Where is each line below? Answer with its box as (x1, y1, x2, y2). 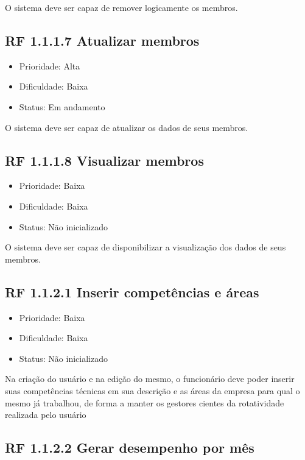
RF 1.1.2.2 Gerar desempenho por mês (5, 438, 254, 457)
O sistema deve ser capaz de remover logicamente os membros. (5, 1, 238, 13)
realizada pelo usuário (5, 408, 86, 421)
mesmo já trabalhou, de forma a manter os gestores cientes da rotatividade (5, 396, 284, 409)
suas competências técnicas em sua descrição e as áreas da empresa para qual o (5, 384, 300, 397)
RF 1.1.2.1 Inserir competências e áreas (5, 282, 259, 301)
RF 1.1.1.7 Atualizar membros (5, 30, 200, 49)
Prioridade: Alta (19, 59, 80, 72)
